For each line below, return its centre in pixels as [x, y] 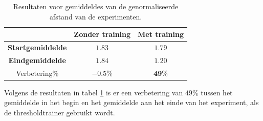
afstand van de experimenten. [96, 16]
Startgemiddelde [37, 47]
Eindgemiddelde [37, 60]
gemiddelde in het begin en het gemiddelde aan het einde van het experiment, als [131, 102]
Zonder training [102, 34]
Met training [161, 34]
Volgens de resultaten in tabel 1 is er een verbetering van [94, 92]
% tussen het [212, 92]
